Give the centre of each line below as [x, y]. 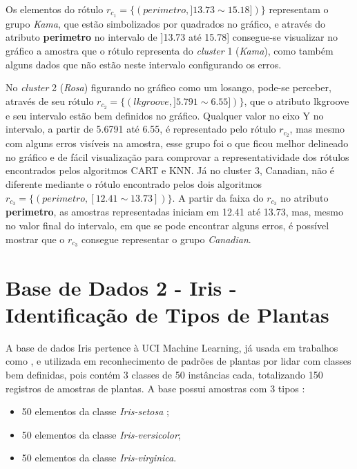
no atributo [305, 197]
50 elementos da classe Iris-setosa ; [95, 411]
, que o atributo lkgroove [297, 100]
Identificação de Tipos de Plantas [167, 314]
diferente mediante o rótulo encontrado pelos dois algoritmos [134, 183]
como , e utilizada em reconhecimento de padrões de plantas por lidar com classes [178, 361]
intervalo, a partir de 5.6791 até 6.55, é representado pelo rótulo [141, 129]
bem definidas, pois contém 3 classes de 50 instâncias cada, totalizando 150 [164, 374]
